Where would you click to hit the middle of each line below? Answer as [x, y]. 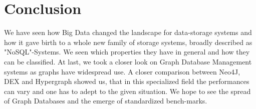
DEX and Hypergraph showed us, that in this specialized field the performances [127, 81]
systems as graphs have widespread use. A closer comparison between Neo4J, [122, 71]
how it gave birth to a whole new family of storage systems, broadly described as [128, 42]
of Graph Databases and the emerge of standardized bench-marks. [106, 101]
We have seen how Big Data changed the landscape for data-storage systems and [128, 32]
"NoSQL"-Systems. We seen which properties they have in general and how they [127, 52]
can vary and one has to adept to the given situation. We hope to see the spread [127, 91]
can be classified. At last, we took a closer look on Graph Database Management [128, 61]
